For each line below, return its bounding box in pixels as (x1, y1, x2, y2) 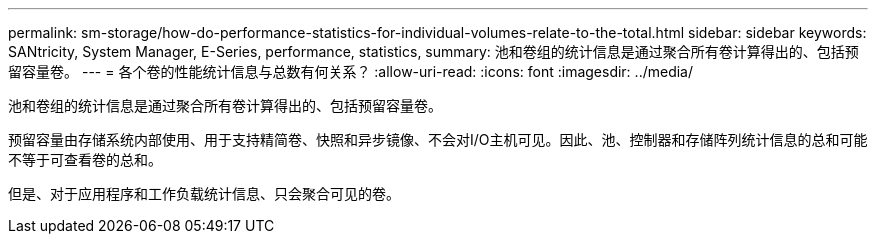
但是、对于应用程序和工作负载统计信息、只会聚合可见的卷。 (8, 185, 400, 202)
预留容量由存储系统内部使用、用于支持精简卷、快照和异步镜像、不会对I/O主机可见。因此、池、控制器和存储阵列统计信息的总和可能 (8, 131, 868, 148)
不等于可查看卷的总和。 (8, 151, 162, 168)
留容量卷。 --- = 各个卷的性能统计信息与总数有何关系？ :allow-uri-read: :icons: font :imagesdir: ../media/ (8, 63, 694, 80)
